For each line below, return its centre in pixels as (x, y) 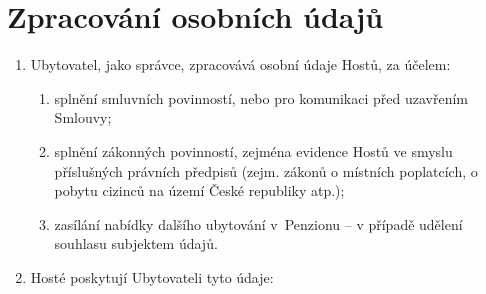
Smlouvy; (83, 117)
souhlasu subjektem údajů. (136, 243)
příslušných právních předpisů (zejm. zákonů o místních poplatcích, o (266, 170)
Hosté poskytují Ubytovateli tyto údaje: (152, 276)
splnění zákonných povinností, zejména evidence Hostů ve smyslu (253, 150)
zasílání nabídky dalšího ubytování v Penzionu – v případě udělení (258, 223)
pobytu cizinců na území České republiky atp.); (199, 190)
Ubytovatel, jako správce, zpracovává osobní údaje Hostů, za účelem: (240, 64)
